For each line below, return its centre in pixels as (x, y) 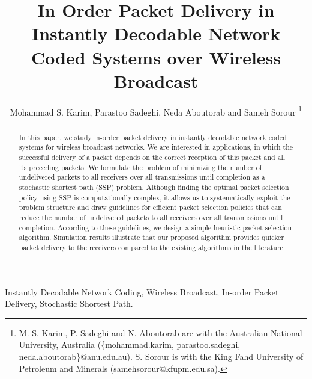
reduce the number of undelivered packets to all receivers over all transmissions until (151, 217)
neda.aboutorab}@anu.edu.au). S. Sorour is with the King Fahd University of (161, 356)
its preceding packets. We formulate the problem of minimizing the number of (140, 167)
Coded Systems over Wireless (156, 57)
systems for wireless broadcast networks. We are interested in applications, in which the (156, 147)
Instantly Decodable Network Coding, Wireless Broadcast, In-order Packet (142, 291)
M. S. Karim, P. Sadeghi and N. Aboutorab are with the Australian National (160, 332)
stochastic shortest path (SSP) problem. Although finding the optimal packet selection (154, 187)
